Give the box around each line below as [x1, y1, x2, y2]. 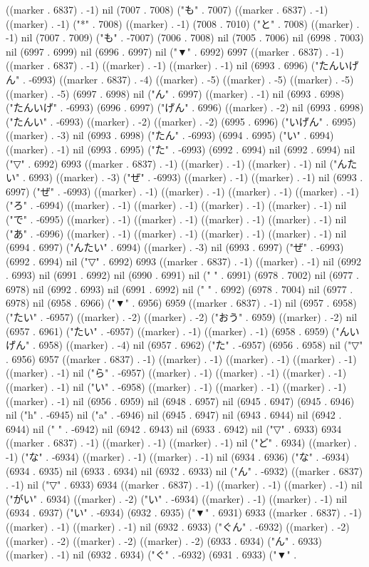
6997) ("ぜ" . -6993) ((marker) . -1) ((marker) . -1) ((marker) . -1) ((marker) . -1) [6, 183, 360, 198]
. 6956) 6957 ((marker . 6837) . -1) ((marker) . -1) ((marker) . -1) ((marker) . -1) [6, 351, 357, 366]
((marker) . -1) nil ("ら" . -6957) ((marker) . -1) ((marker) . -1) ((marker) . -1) [6, 365, 347, 380]
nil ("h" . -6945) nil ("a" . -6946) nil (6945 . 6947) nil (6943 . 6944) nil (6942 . [6, 407, 342, 422]
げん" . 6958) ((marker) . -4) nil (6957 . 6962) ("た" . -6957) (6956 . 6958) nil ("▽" [6, 337, 363, 352]
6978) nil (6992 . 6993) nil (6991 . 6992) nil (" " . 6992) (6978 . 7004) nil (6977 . [6, 281, 353, 296]
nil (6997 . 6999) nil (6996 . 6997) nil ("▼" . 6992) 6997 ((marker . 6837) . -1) [6, 44, 344, 58]
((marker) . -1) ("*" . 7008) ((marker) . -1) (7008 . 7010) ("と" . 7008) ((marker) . [6, 16, 360, 31]
